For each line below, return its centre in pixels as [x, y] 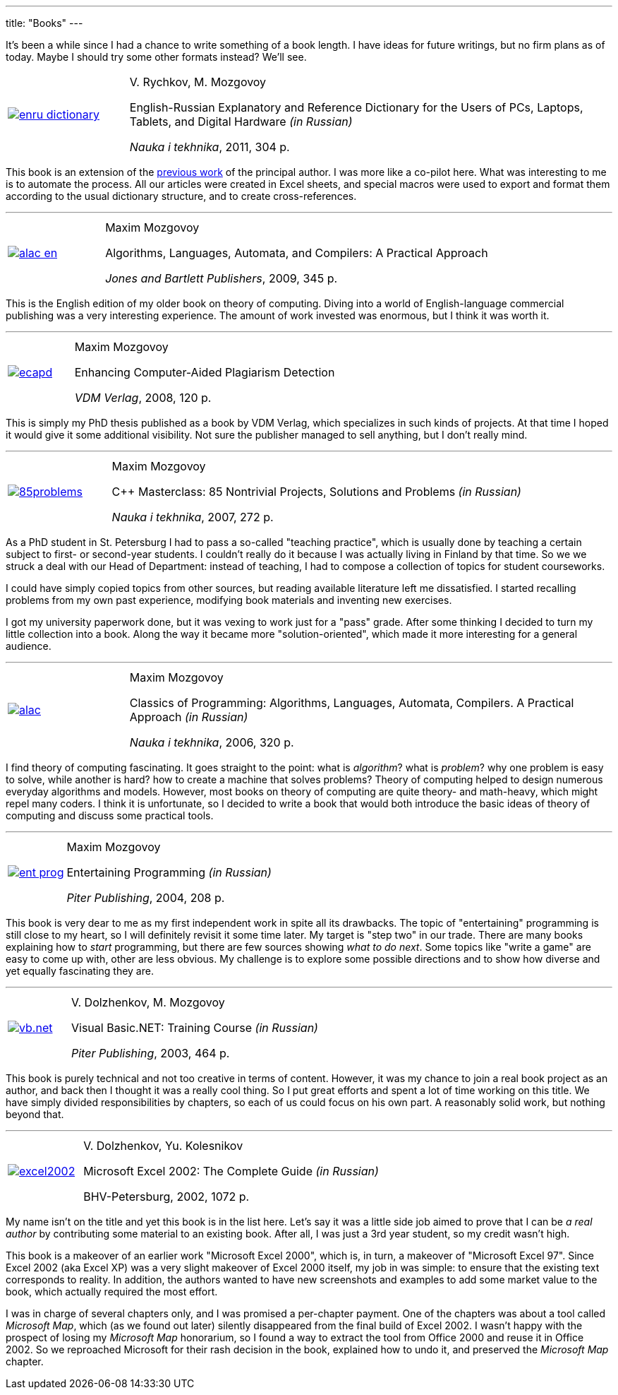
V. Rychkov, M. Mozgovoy [198, 82]
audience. [29, 646]
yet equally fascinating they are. [80, 971]
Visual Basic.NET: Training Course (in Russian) [194, 1028]
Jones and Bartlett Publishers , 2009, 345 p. [222, 278]
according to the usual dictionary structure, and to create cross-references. [181, 196]
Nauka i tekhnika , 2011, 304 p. [210, 147]
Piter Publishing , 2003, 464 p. [150, 1053]
